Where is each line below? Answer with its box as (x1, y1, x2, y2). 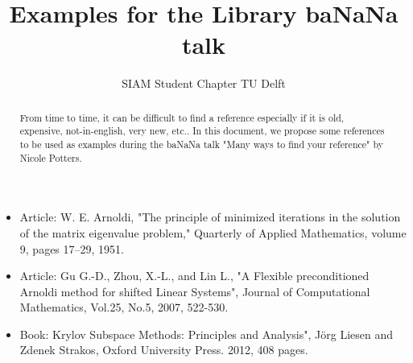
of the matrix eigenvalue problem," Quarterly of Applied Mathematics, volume (19, 224, 407, 241)
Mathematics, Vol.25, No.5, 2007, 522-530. (19, 299, 229, 316)
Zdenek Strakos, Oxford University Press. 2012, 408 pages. (19, 341, 308, 358)
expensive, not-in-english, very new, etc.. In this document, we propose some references (19, 124, 385, 138)
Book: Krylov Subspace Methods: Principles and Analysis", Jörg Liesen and (19, 325, 393, 342)
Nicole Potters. (19, 151, 82, 164)
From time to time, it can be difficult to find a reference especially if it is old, (19, 110, 345, 124)
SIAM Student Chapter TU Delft (122, 75, 286, 92)
